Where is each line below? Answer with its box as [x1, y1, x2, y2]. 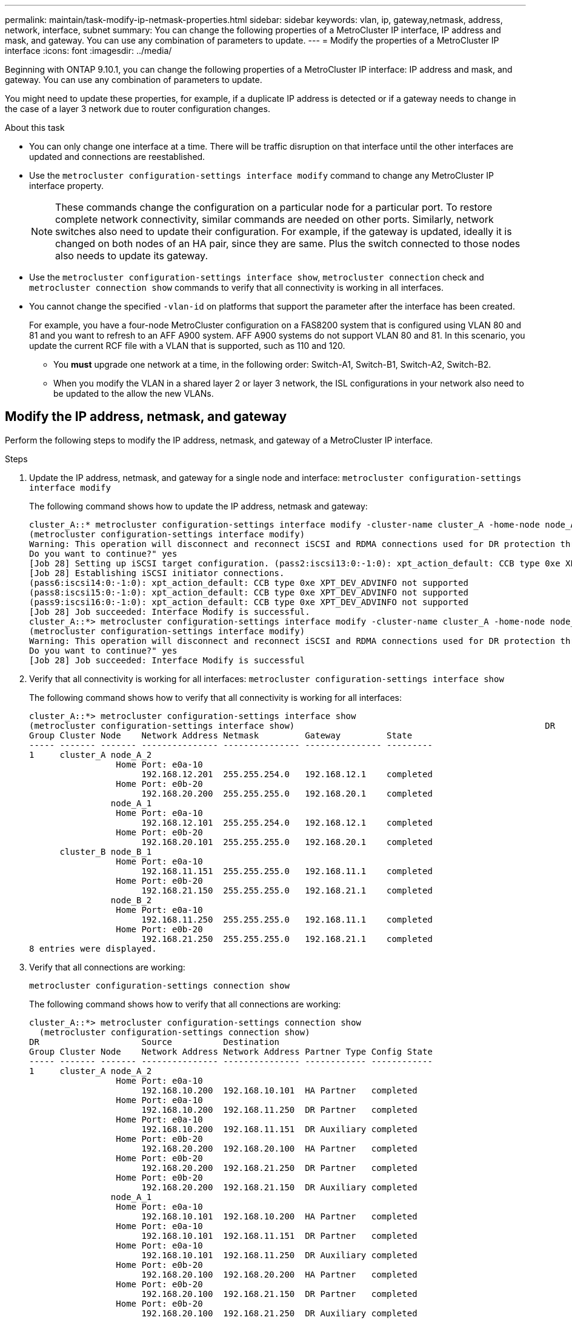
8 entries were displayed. [29, 943, 157, 953]
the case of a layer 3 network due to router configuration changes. [5, 104, 270, 114]
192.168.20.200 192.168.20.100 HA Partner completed [141, 1143, 417, 1153]
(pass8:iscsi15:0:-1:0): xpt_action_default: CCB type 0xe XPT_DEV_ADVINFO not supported [29, 587, 468, 597]
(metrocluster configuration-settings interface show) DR [29, 720, 556, 731]
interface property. [29, 181, 104, 191]
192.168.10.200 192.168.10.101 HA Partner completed [141, 1085, 417, 1095]
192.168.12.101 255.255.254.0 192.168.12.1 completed [141, 817, 433, 827]
